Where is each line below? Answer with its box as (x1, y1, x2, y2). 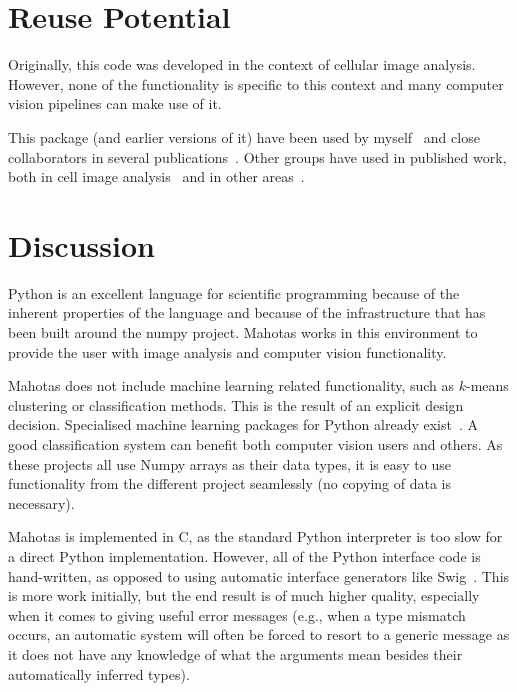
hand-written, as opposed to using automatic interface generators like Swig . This (8, 565, 510, 586)
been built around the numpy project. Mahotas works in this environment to (8, 322, 478, 342)
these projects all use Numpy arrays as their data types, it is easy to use (8, 453, 451, 474)
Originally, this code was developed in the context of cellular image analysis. (8, 54, 476, 75)
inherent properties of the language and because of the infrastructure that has (8, 302, 486, 323)
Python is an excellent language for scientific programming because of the (8, 282, 460, 303)
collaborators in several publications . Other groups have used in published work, (8, 146, 507, 167)
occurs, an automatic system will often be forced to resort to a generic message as (8, 624, 510, 645)
